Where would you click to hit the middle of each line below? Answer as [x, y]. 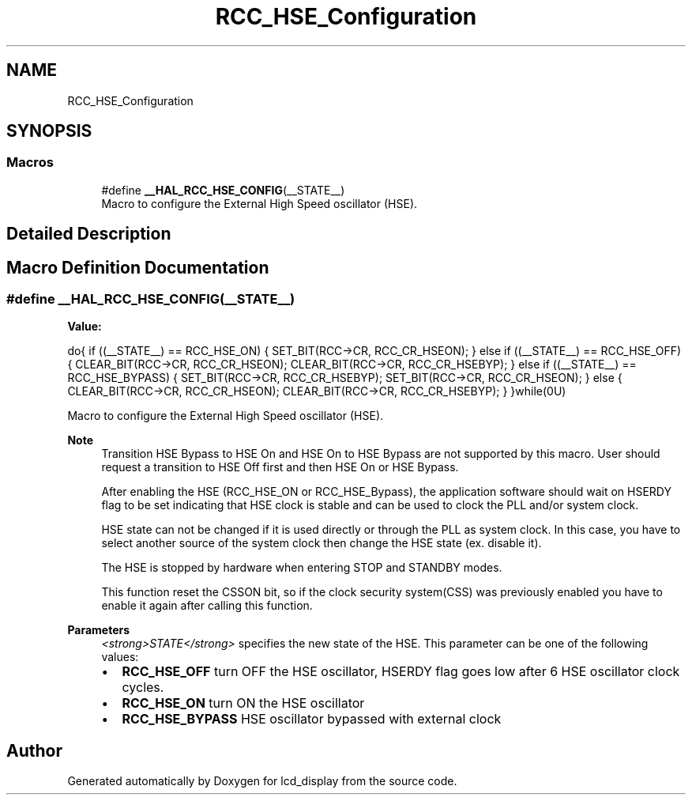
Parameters [99, 630]
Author [34, 750]
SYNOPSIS [49, 131]
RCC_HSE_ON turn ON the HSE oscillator [243, 703]
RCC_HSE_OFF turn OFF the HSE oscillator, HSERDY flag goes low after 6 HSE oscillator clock [401, 672]
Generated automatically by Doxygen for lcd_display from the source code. [262, 781]
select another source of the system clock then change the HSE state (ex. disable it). [322, 543]
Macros [30, 162]
